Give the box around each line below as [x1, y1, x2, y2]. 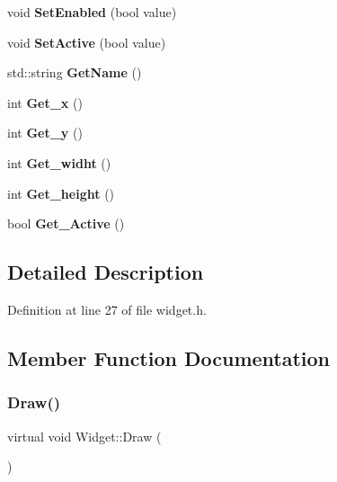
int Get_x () [7, 93, 83, 112]
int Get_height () [7, 183, 115, 202]
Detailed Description [7, 258, 204, 286]
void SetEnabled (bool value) [7, 3, 177, 21]
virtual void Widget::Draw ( [7, 426, 162, 445]
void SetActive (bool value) [7, 32, 166, 51]
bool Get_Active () [7, 214, 125, 233]
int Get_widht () [7, 153, 111, 172]
